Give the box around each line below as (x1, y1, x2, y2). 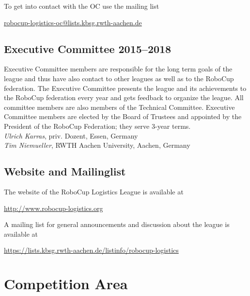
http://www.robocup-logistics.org (4, 203, 103, 213)
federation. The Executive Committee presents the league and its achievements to (4, 83, 247, 93)
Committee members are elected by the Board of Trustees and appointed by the (4, 111, 242, 122)
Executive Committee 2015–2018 (4, 41, 172, 56)
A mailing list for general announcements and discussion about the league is (4, 219, 230, 229)
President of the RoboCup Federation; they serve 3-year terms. (4, 121, 191, 131)
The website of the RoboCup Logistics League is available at (4, 186, 184, 196)
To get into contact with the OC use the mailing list (4, 1, 159, 11)
